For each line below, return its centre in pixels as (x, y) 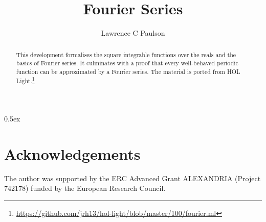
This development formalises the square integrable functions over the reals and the (126, 54)
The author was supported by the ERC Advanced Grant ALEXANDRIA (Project (132, 178)
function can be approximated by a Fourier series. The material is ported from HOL (128, 71)
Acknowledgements (72, 153)
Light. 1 (25, 80)
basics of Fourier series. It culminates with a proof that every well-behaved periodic (127, 63)
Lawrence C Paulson (133, 33)
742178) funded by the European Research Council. (85, 188)
